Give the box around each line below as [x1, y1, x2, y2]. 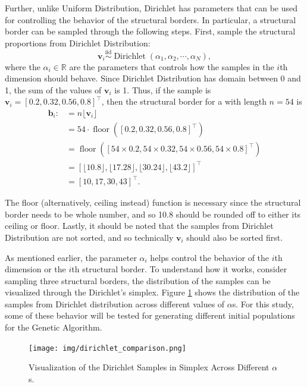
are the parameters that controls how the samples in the [69, 60, 274, 73]
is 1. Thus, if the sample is [114, 83, 211, 96]
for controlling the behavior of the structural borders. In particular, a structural [5, 13, 296, 26]
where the [5, 60, 40, 73]
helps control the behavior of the [150, 251, 270, 263]
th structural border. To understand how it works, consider [71, 263, 287, 275]
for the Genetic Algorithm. [5, 321, 102, 333]
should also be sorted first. [186, 231, 283, 243]
